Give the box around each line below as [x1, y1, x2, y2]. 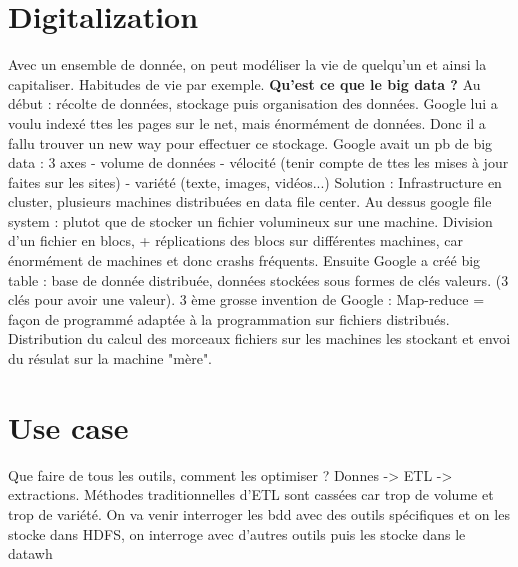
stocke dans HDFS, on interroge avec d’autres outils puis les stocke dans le [8, 523, 466, 544]
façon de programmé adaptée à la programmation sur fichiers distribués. [8, 308, 450, 329]
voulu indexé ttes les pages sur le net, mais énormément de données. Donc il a [8, 112, 486, 133]
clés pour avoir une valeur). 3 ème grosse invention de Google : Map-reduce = [8, 289, 485, 310]
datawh [8, 543, 53, 564]
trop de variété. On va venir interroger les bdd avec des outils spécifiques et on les [8, 503, 510, 524]
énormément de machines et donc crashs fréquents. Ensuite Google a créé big [8, 250, 481, 271]
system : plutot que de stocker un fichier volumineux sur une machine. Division [8, 210, 493, 231]
